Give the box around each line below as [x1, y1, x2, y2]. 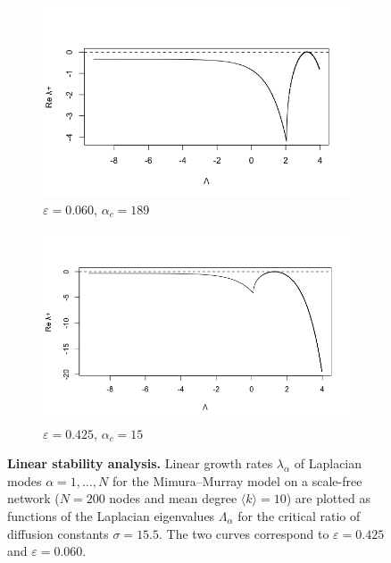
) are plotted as [286, 489, 370, 508]
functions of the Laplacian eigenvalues [7, 506, 215, 525]
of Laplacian [294, 454, 362, 473]
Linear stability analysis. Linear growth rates [7, 454, 273, 473]
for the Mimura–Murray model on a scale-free [112, 471, 362, 490]
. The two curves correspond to [159, 524, 329, 542]
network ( [7, 489, 60, 508]
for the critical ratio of [237, 506, 361, 525]
